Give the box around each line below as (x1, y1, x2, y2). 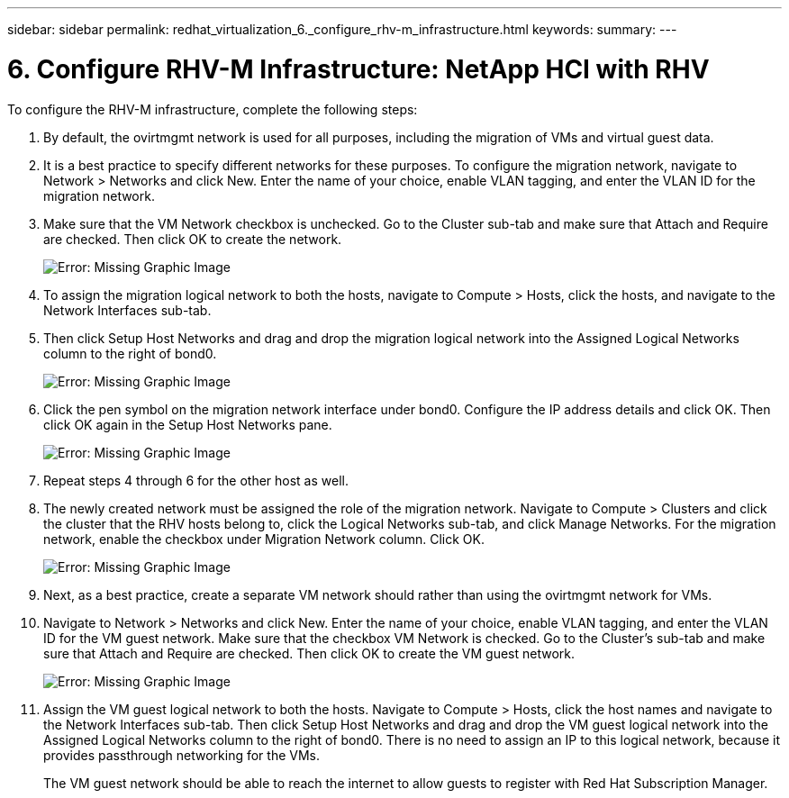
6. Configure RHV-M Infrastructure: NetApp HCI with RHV (7, 53, 710, 85)
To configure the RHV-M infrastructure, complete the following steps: (7, 101, 418, 117)
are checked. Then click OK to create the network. (43, 231, 342, 247)
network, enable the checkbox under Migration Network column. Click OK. (43, 530, 485, 547)
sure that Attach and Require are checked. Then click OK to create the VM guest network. (43, 645, 576, 661)
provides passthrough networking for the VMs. (43, 747, 321, 763)
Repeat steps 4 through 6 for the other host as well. (43, 472, 349, 488)
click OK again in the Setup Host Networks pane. (43, 416, 332, 432)
